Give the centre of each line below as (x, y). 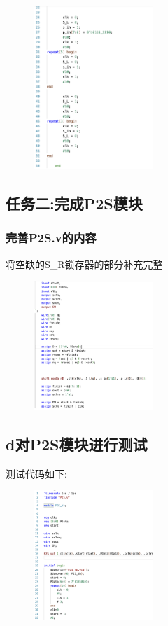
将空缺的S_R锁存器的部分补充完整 (84, 264)
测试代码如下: (36, 473)
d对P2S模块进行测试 (77, 444)
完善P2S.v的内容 (51, 238)
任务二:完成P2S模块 (74, 203)
